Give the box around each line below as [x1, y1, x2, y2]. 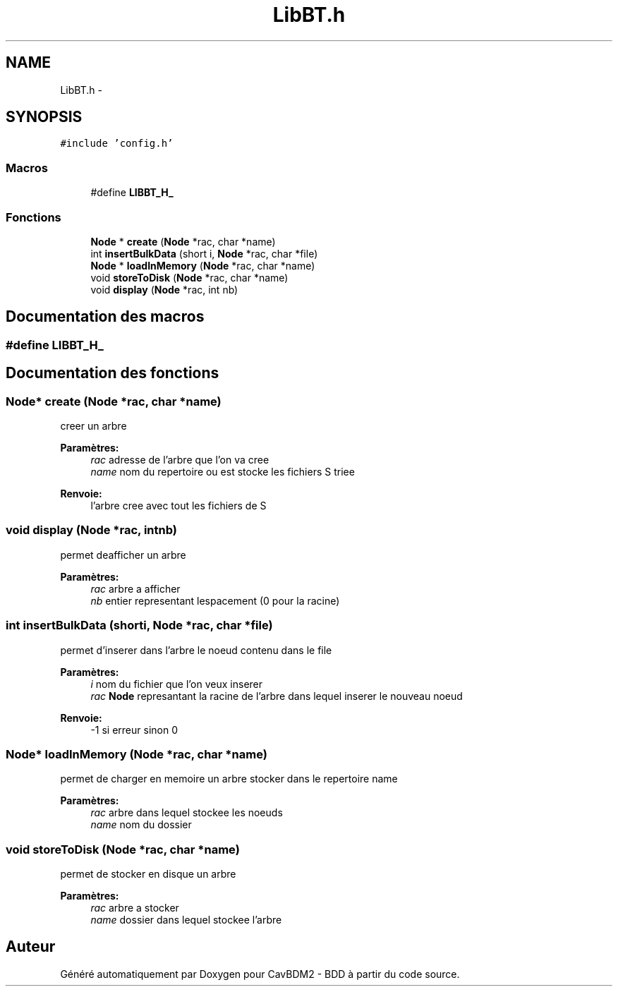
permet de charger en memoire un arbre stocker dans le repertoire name [60, 773, 398, 785]
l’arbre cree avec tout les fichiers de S [90, 500, 267, 512]
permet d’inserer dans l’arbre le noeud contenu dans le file [60, 643, 332, 656]
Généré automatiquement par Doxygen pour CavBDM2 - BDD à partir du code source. [60, 967, 460, 980]
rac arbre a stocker [90, 902, 179, 914]
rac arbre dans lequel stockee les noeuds [90, 806, 283, 819]
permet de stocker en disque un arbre [60, 868, 236, 880]
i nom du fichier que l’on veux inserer [90, 677, 263, 690]
